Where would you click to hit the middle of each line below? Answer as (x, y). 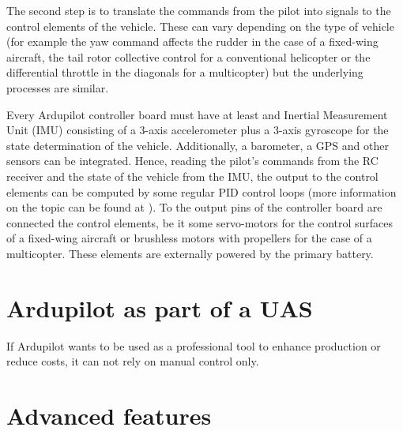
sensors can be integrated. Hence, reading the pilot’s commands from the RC (192, 161)
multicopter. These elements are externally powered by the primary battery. (190, 253)
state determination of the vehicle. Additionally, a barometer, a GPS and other (198, 145)
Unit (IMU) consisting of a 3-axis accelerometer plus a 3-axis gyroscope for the (198, 130)
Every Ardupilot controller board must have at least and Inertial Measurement (197, 114)
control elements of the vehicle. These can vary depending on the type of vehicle (200, 26)
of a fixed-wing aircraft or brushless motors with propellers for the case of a (189, 238)
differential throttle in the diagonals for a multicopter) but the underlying (185, 72)
